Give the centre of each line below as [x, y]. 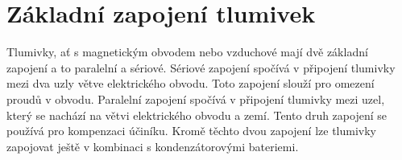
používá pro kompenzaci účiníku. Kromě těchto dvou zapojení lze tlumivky [191, 131]
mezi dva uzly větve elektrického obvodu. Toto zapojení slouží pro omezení [191, 83]
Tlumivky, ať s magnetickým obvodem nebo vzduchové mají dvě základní [187, 52]
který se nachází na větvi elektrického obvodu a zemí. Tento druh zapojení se [197, 115]
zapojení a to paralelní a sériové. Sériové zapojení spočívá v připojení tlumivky [201, 67]
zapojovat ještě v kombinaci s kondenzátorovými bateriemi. [153, 146]
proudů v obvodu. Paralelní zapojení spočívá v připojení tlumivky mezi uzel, [196, 98]
